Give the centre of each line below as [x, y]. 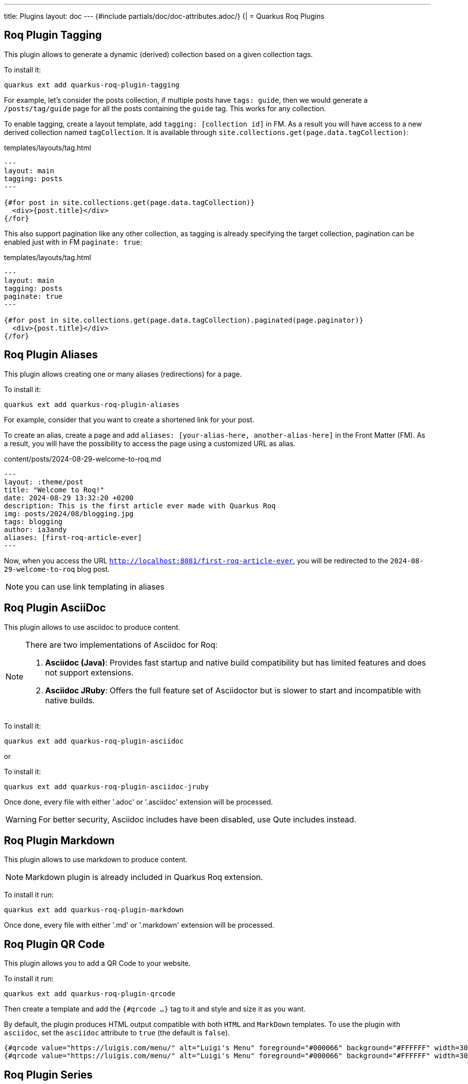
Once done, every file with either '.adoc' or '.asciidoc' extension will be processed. [139, 802]
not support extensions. [89, 672]
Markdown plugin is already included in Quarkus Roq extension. [144, 877]
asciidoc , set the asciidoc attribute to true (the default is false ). [117, 1033]
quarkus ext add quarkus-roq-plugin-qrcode [90, 994]
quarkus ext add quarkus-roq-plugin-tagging [92, 85]
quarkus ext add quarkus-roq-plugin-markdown [94, 910]
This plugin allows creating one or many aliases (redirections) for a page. [123, 374]
